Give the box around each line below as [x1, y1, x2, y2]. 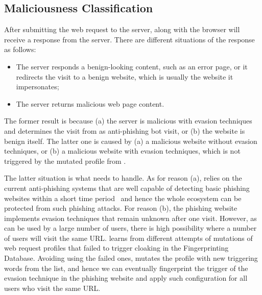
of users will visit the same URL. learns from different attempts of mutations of [4, 232, 253, 243]
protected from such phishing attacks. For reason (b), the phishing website [4, 203, 237, 213]
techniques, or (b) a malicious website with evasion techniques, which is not [4, 145, 241, 156]
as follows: [4, 44, 36, 55]
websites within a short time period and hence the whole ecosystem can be [4, 192, 242, 203]
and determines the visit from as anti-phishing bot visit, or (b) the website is [4, 125, 245, 136]
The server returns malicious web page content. [16, 98, 164, 109]
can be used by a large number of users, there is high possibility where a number [4, 223, 257, 233]
